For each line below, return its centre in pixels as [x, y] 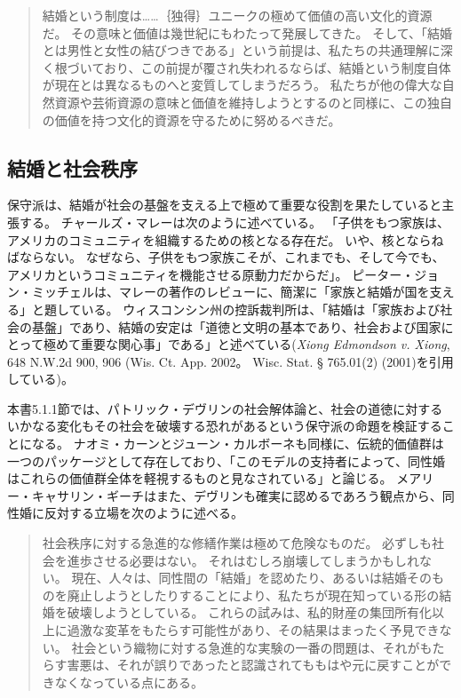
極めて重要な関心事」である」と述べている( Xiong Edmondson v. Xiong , [246, 344]
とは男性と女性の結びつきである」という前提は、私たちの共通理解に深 [247, 50]
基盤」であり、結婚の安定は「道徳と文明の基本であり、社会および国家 [236, 326]
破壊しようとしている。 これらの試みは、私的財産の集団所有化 [250, 612]
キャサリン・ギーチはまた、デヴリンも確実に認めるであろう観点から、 [237, 495]
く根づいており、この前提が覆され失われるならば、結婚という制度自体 [246, 67]
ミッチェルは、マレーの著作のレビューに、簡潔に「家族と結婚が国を [230, 292]
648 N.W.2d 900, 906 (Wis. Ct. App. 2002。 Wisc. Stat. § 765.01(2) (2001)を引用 [230, 361]
